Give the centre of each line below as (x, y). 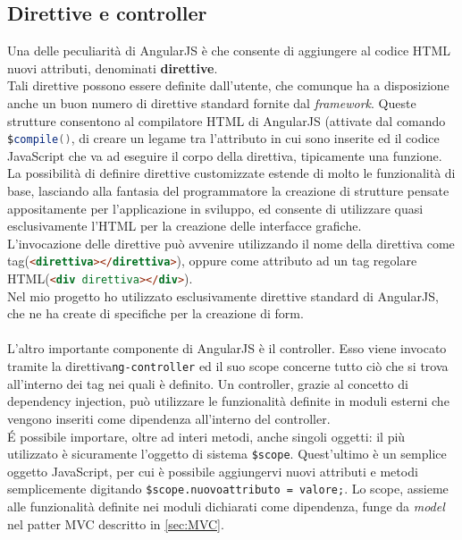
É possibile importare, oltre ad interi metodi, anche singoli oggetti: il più (206, 436)
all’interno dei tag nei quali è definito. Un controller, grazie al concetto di (208, 383)
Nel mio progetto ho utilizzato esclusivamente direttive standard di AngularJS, (223, 295)
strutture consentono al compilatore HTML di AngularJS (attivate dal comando (227, 120)
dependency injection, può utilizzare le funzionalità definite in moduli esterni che (228, 401)
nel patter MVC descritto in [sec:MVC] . (116, 523)
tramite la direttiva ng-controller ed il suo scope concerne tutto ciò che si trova (228, 366)
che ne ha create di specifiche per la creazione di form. (155, 313)
